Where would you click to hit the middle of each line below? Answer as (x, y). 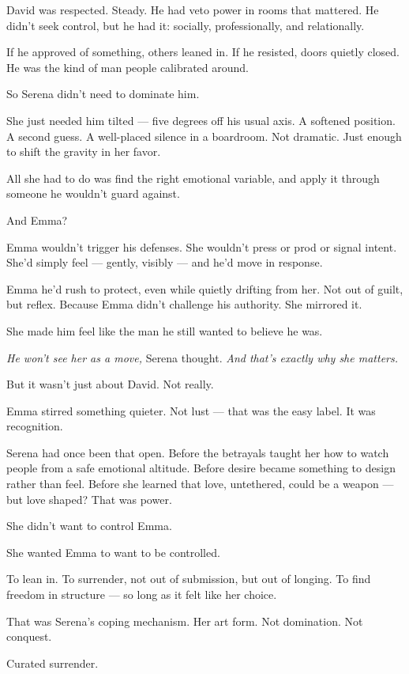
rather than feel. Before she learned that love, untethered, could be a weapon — (200, 484)
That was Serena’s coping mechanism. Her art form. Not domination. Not (185, 621)
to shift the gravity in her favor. (84, 151)
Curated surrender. (53, 663)
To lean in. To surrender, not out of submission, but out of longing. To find (189, 579)
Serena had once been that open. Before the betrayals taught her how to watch (198, 452)
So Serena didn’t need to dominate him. (103, 94)
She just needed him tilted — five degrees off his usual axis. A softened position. (201, 120)
